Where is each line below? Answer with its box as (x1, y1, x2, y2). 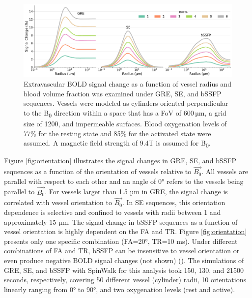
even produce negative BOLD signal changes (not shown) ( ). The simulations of (4, 255, 244, 266)
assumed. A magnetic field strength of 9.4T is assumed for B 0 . (24, 138, 211, 149)
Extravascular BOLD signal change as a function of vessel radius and (24, 79, 231, 89)
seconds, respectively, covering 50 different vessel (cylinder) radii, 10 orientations (4, 274, 247, 285)
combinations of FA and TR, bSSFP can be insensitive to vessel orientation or (4, 245, 240, 256)
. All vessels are (201, 166, 248, 177)
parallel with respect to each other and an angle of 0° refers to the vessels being (4, 176, 244, 186)
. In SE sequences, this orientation (122, 197, 225, 208)
